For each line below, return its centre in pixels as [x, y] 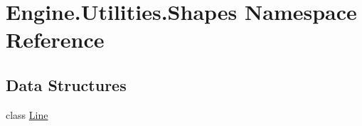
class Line [27, 114]
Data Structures [66, 84]
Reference [55, 40]
